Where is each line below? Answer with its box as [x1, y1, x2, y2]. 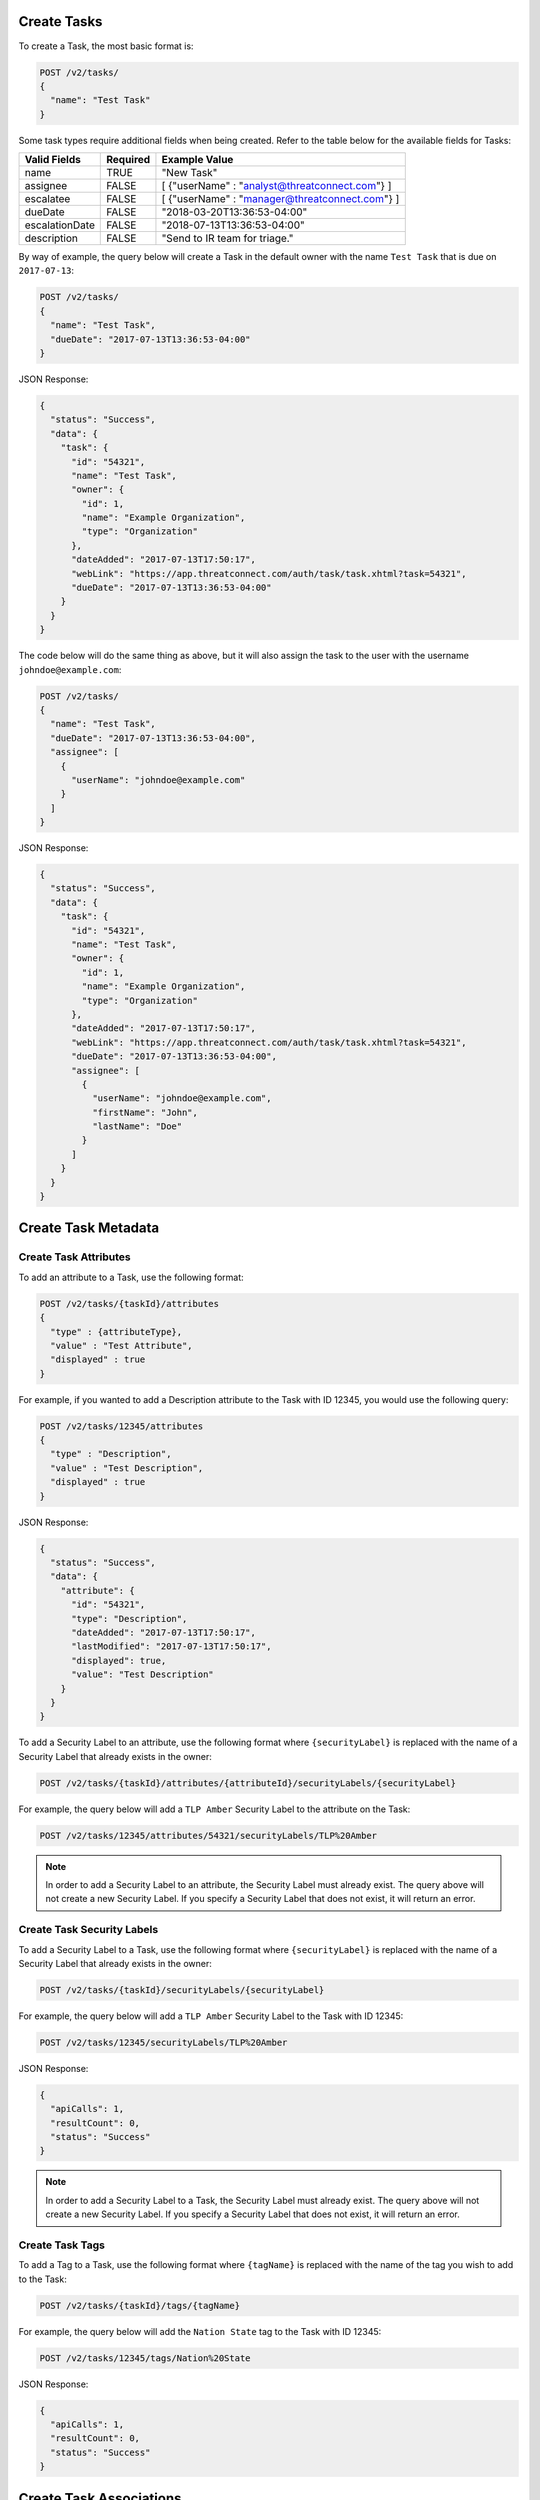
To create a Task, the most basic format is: [18, 40, 194, 52]
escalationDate [24, 218, 95, 232]
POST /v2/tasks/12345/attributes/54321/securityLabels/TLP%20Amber [39, 1830, 378, 1841]
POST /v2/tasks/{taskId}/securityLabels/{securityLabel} [39, 1984, 325, 1995]
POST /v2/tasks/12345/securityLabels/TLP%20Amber [39, 2036, 288, 2048]
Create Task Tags [18, 2238, 105, 2252]
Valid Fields [24, 153, 82, 167]
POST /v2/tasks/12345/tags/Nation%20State [39, 2352, 251, 2364]
